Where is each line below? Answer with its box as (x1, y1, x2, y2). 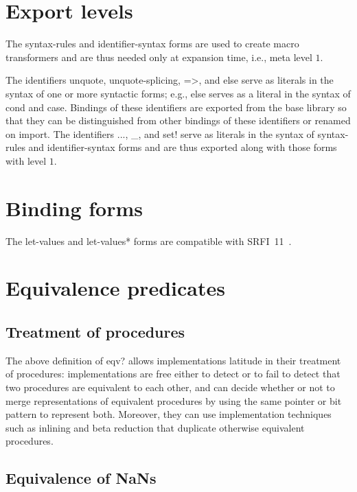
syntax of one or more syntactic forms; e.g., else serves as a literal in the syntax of (5, 86, 351, 100)
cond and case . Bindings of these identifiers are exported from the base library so (5, 99, 347, 114)
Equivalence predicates (5, 274, 225, 302)
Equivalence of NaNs (5, 467, 157, 489)
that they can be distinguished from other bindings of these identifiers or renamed (5, 113, 351, 128)
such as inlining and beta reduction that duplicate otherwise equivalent (5, 420, 305, 434)
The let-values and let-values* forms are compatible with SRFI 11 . (5, 233, 292, 248)
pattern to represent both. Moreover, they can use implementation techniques (5, 407, 332, 421)
